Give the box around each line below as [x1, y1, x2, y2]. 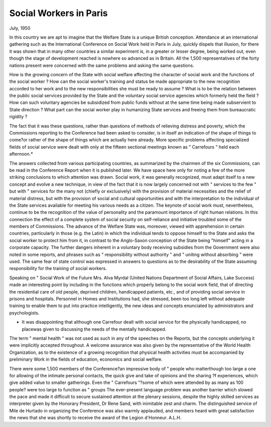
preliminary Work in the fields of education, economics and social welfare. [9, 356, 163, 362]
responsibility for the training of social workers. [9, 265, 107, 271]
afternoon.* [9, 151, 34, 157]
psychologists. [9, 310, 40, 316]
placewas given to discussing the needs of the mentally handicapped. [22, 326, 167, 332]
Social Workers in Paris [9, 8, 108, 19]
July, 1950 [9, 25, 31, 31]
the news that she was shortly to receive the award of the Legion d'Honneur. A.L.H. [9, 414, 182, 421]
